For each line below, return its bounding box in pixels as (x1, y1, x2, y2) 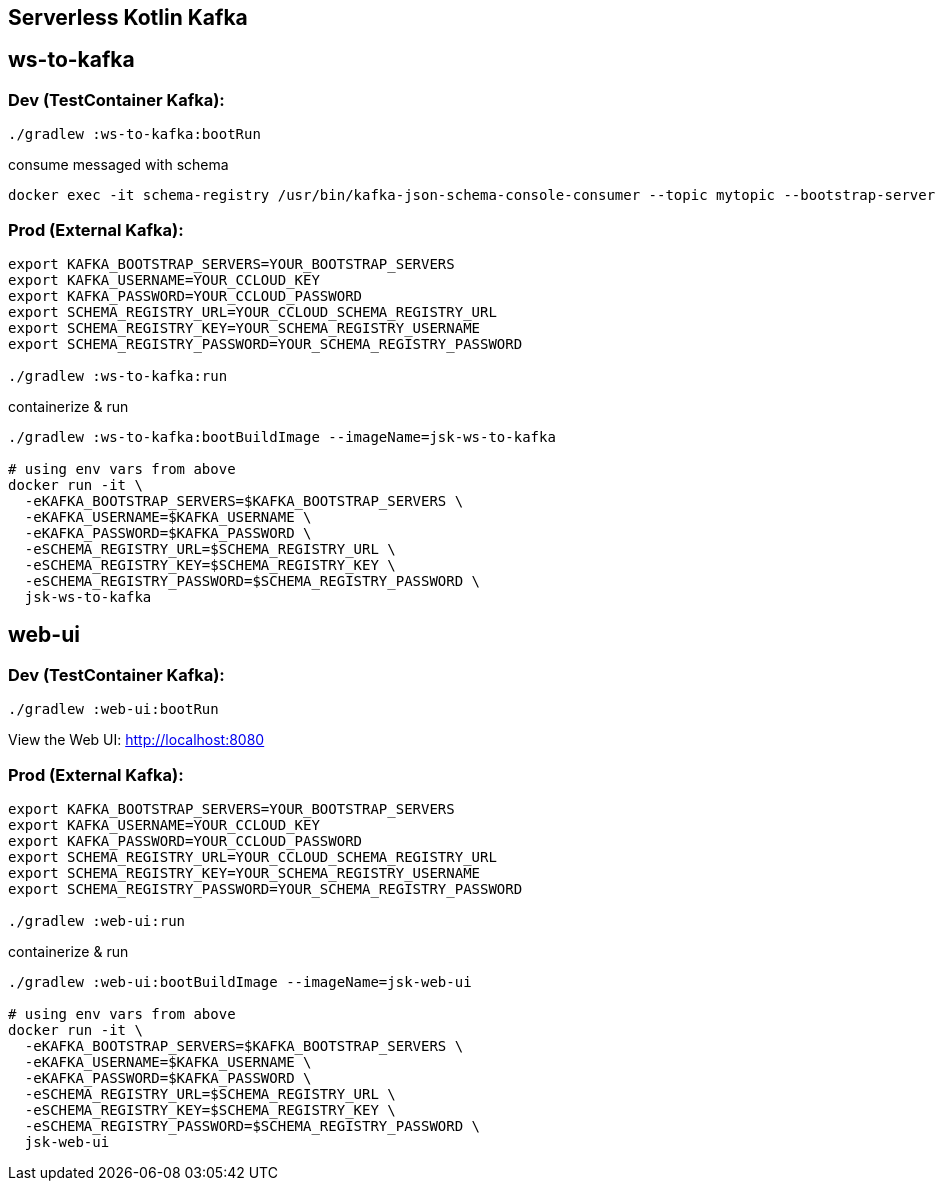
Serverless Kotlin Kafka (8, 5, 248, 30)
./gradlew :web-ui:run (8, 912, 186, 929)
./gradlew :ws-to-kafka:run (8, 367, 228, 384)
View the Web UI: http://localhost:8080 (8, 731, 265, 749)
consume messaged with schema (8, 156, 229, 174)
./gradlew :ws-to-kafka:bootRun (8, 126, 261, 143)
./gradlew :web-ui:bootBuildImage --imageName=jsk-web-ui (8, 973, 472, 990)
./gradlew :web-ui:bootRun (8, 701, 219, 718)
